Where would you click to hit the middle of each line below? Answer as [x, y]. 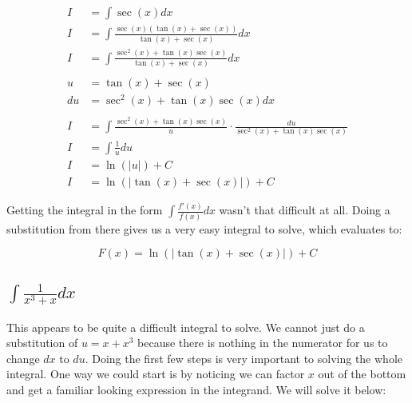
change [23, 358]
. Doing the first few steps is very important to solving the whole [244, 358]
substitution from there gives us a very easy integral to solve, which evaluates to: [204, 228]
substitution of [42, 343]
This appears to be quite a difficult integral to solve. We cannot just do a [186, 327]
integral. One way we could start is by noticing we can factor [156, 374]
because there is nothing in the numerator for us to [263, 343]
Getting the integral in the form [85, 210]
